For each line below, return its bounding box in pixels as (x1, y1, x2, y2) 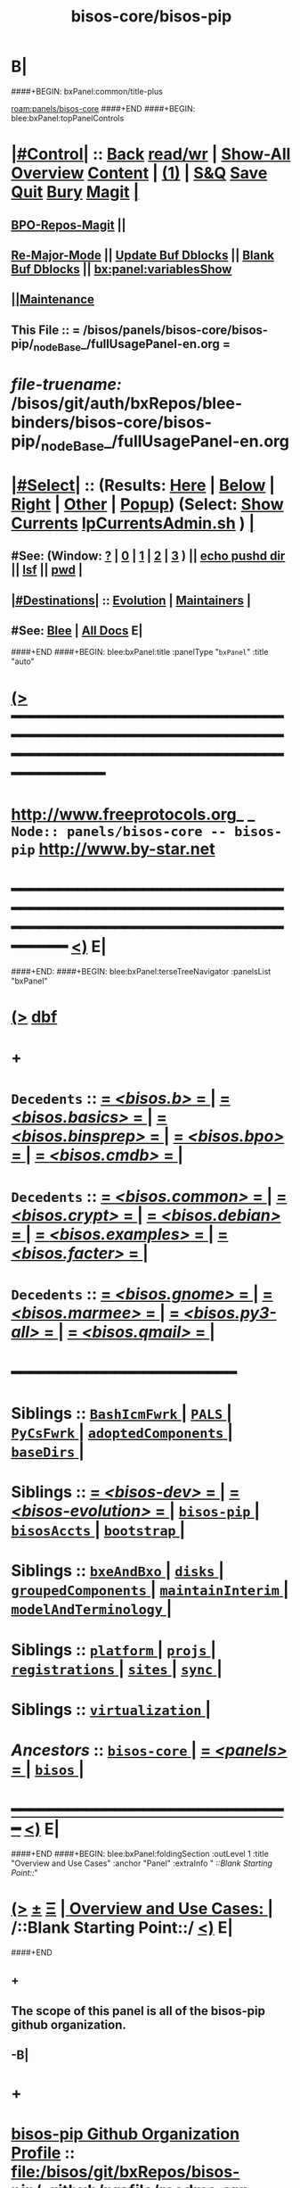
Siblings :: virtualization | (11, 1699, 212, 1720)
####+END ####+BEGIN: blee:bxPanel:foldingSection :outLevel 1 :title (11, 1848, 269, 1859)
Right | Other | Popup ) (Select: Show (11, 493, 284, 514)
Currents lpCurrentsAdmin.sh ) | (11, 513, 255, 533)
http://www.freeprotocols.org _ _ (11, 804, 255, 825)
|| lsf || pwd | (11, 562, 84, 577)
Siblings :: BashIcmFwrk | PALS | (11, 1404, 233, 1424)
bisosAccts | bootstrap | (11, 1520, 186, 1540)
